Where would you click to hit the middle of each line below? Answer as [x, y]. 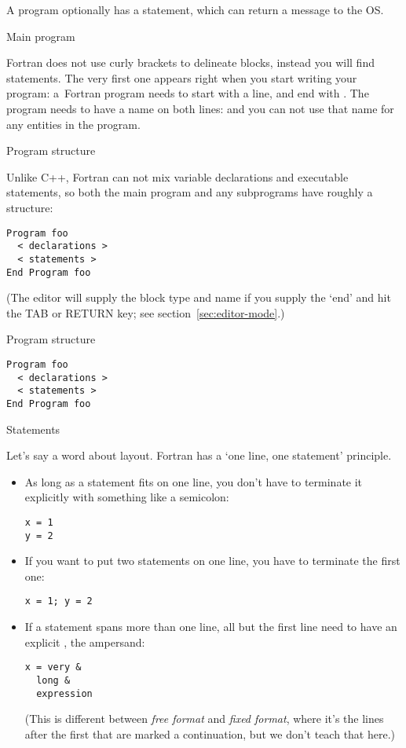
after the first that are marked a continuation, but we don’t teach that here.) [210, 733]
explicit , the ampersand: [85, 642]
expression [64, 693]
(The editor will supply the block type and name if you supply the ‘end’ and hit [199, 297]
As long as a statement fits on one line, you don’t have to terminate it [194, 481]
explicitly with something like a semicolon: [127, 497]
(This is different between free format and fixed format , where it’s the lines [204, 719]
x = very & [53, 667]
